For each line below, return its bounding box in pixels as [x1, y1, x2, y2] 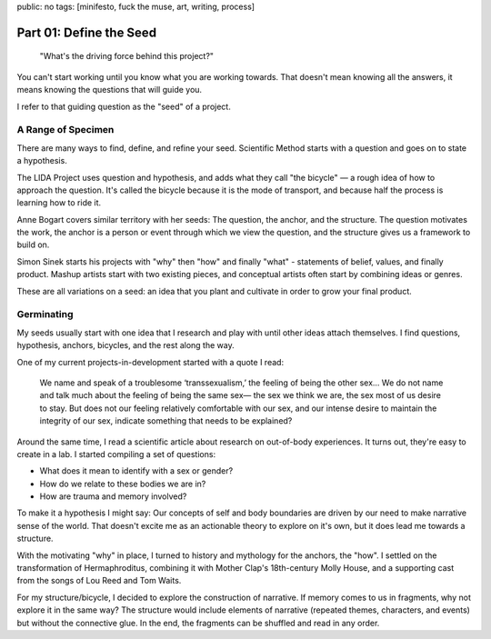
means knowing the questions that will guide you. [16, 85, 203, 95]
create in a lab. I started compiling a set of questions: [16, 448, 216, 459]
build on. [16, 239, 50, 250]
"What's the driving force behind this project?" [39, 51, 214, 62]
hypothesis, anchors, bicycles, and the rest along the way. [16, 340, 235, 351]
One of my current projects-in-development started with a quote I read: [16, 356, 285, 367]
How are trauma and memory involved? [39, 491, 187, 502]
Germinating [16, 308, 74, 321]
